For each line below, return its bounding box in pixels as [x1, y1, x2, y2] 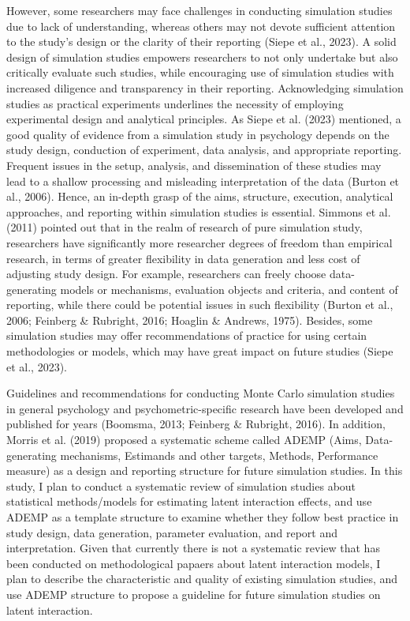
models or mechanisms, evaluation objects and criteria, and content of [60, 280, 398, 297]
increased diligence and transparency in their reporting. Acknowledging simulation [6, 79, 404, 96]
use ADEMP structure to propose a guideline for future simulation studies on [6, 585, 381, 602]
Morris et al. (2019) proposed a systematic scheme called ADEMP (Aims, [6, 431, 362, 448]
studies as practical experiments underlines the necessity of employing [6, 95, 344, 111]
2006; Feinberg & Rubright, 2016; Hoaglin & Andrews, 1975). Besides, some [6, 311, 373, 328]
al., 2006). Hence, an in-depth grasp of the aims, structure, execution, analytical [6, 188, 393, 205]
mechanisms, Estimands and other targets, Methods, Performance [60, 446, 378, 463]
